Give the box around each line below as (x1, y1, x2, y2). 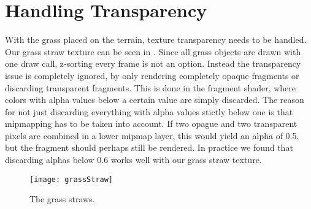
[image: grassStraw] (29, 175, 113, 184)
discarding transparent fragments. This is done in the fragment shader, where (5, 81, 296, 94)
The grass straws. (29, 192, 95, 205)
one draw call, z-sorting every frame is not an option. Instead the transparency (5, 57, 301, 70)
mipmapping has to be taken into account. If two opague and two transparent (5, 117, 298, 130)
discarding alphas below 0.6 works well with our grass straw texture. (5, 153, 262, 166)
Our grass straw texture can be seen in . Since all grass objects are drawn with (5, 45, 301, 58)
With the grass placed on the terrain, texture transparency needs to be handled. (5, 33, 307, 46)
